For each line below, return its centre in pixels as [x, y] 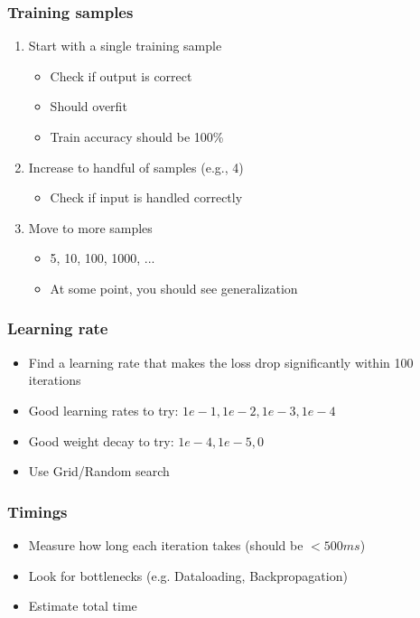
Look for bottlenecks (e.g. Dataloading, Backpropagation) [188, 575]
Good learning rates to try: [103, 410]
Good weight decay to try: [101, 440]
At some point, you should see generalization [174, 288]
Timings [37, 511]
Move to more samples [90, 227]
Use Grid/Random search [99, 471]
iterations [55, 380]
